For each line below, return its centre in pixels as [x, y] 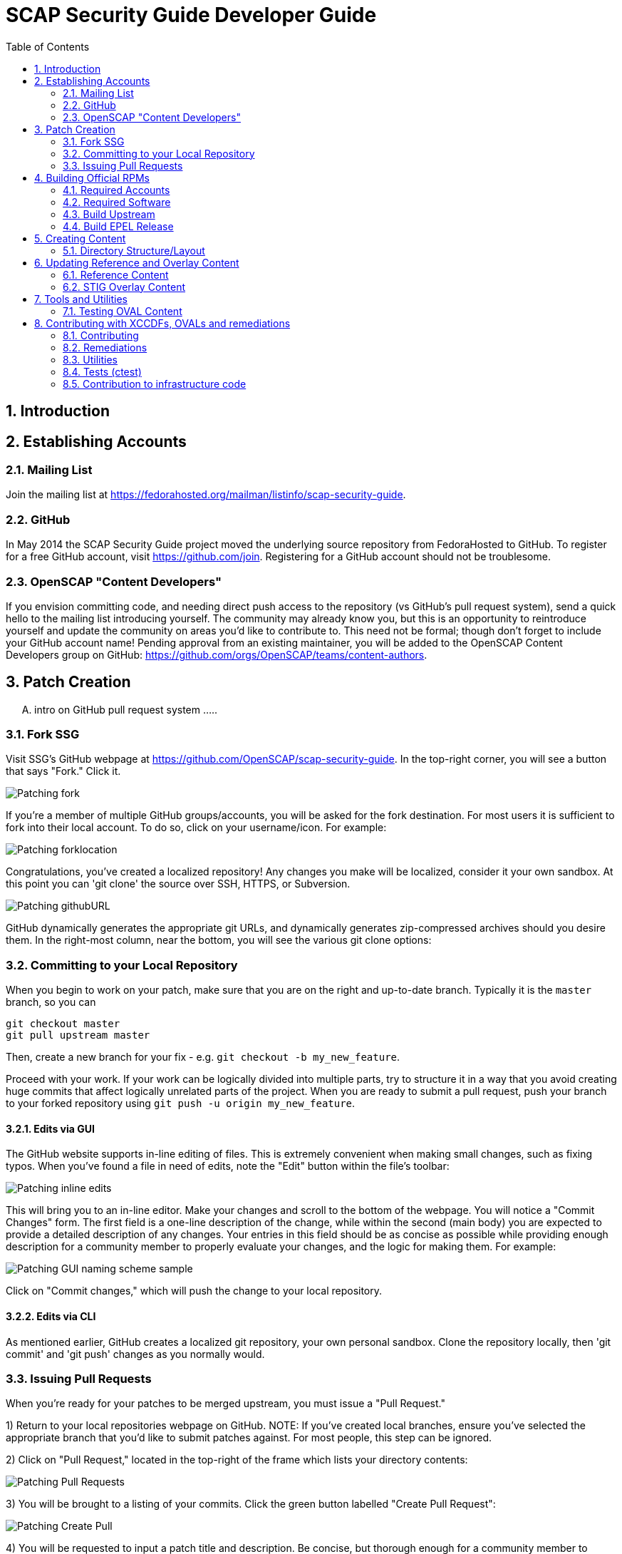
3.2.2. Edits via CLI [51, 1317]
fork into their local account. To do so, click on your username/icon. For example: [196, 828]
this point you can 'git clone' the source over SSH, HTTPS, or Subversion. [178, 884]
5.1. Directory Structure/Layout [134, 250]
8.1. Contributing [101, 335]
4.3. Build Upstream [109, 214]
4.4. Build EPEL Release [118, 226]
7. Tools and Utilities [81, 299]
